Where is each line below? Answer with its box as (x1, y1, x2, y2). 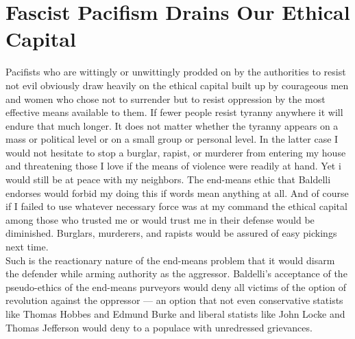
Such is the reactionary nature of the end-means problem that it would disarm (5, 253, 335, 267)
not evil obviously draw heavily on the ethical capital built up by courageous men (5, 78, 349, 92)
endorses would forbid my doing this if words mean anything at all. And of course (5, 185, 349, 200)
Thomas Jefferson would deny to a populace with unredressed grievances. (5, 320, 313, 334)
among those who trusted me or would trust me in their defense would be (5, 212, 315, 226)
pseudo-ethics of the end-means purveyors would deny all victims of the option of (5, 279, 347, 294)
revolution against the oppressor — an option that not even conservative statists (5, 293, 343, 307)
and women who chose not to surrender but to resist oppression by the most (5, 91, 326, 106)
